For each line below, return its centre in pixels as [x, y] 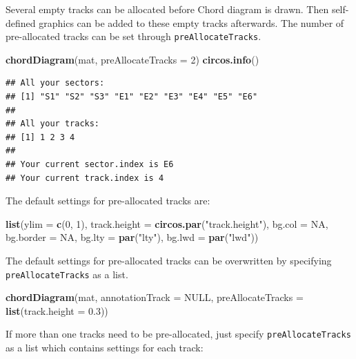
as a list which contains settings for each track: [105, 348]
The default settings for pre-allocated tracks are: [108, 201]
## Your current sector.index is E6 [90, 164]
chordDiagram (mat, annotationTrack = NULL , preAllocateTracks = [155, 297]
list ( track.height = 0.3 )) [57, 310]
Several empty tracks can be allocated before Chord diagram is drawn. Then [167, 9]
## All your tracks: [53, 124]
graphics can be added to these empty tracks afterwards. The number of [191, 22]
